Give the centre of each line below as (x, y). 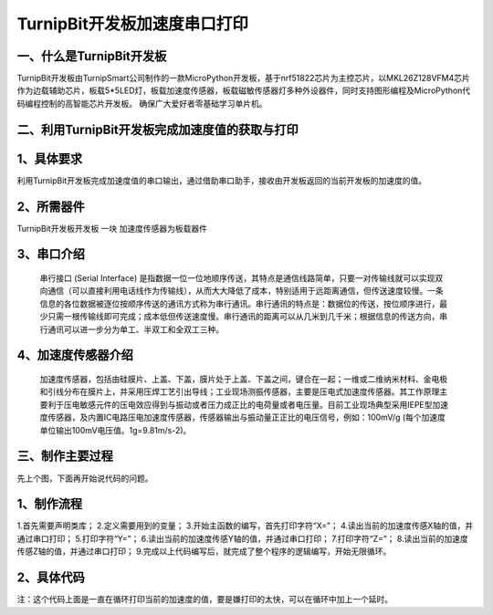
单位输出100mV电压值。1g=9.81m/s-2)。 (115, 430)
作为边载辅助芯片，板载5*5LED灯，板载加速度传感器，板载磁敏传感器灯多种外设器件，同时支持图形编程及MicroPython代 (244, 90)
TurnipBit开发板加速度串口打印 (132, 24)
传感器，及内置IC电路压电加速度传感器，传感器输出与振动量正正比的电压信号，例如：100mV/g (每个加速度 (246, 417)
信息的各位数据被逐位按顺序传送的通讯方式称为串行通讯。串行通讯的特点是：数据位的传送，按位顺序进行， (240, 303)
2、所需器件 (51, 207)
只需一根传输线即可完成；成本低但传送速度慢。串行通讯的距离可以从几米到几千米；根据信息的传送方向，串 (247, 317)
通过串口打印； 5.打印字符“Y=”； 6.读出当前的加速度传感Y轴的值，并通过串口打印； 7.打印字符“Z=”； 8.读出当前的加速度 (243, 538)
